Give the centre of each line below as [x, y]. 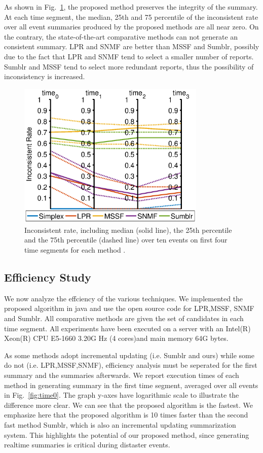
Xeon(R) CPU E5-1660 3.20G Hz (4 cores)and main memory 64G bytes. [116, 338]
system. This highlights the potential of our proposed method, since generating [127, 434]
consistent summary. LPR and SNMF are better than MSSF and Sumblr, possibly [132, 46]
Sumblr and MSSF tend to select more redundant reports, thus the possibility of [129, 66]
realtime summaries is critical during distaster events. [87, 445]
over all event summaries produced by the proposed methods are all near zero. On [131, 27]
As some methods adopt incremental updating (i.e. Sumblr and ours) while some [129, 355]
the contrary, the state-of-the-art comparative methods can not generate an [121, 36]
